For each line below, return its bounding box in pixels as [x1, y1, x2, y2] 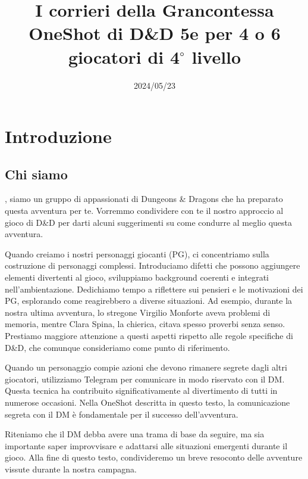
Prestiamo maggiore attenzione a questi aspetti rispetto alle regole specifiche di [5, 329, 293, 342]
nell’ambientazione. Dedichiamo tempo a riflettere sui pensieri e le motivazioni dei [5, 282, 303, 295]
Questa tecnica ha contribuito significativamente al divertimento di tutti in [5, 384, 278, 397]
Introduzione [5, 124, 112, 148]
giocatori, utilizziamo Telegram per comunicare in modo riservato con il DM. [5, 372, 285, 385]
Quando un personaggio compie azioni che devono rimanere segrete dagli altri [5, 361, 287, 374]
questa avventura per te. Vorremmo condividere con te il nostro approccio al [5, 204, 284, 217]
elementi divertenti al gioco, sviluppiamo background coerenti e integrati [5, 271, 269, 284]
